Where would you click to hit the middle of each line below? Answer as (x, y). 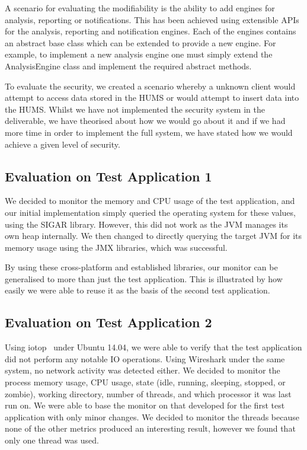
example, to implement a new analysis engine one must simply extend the (139, 54)
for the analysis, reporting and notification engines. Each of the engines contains (151, 31)
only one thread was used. (52, 440)
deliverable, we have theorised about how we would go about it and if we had (145, 121)
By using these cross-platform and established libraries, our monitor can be (141, 267)
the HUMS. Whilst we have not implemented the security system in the (135, 109)
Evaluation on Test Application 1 (108, 176)
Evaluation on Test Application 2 (108, 322)
